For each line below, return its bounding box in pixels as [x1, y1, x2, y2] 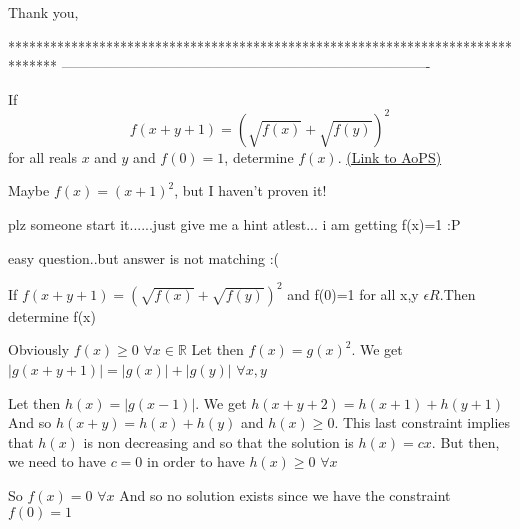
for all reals [8, 146, 77, 167]
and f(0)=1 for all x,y [287, 283, 419, 304]
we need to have [8, 451, 106, 472]
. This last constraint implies [334, 412, 511, 433]
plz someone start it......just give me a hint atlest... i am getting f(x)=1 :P [8, 214, 461, 235]
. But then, [431, 431, 500, 452]
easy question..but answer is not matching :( [8, 247, 280, 268]
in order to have [147, 451, 245, 472]
